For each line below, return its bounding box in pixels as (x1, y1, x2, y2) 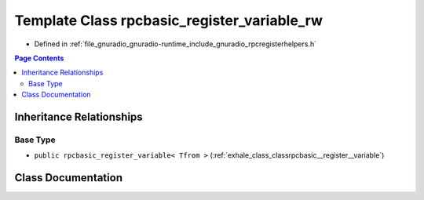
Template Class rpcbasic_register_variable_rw (14, 12, 323, 29)
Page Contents (14, 53, 64, 63)
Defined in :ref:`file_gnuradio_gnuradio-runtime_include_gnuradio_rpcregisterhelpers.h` (34, 39, 317, 49)
